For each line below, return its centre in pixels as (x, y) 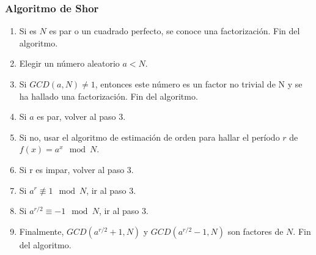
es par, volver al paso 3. (81, 116)
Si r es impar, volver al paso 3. (76, 169)
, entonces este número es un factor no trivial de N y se (199, 84)
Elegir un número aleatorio (69, 63)
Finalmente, (42, 231)
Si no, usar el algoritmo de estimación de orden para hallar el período (149, 137)
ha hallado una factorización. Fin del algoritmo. (108, 96)
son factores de (255, 231)
